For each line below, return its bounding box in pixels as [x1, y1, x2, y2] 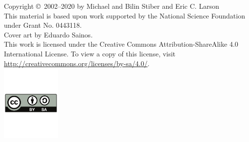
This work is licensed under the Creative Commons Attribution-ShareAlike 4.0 [4, 39, 238, 49]
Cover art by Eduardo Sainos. [4, 29, 93, 39]
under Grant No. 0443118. [4, 20, 82, 30]
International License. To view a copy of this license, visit [4, 48, 176, 58]
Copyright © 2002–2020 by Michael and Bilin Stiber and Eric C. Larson [4, 1, 219, 11]
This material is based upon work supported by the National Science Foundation [4, 10, 245, 20]
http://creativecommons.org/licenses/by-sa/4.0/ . [4, 58, 150, 68]
